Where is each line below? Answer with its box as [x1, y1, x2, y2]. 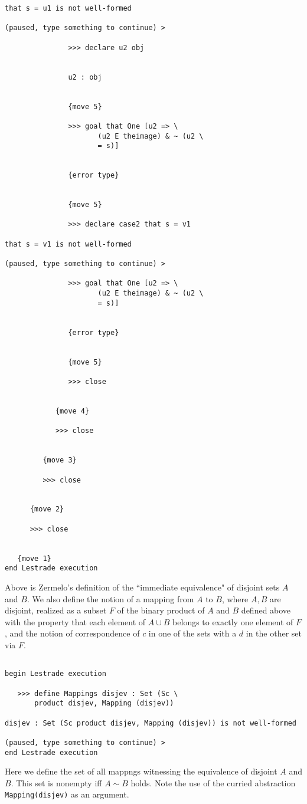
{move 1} [17, 554, 51, 563]
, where [221, 592, 249, 605]
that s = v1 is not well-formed [5, 239, 132, 248]
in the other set [246, 627, 302, 639]
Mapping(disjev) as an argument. [5, 788, 129, 800]
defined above [241, 604, 291, 616]
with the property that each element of [5, 615, 146, 628]
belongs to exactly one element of [172, 615, 293, 628]
